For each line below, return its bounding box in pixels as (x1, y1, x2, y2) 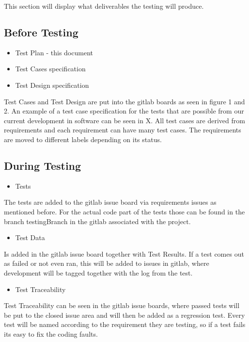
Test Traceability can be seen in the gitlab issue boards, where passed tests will (4, 300, 240, 310)
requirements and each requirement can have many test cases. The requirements (4, 125, 241, 135)
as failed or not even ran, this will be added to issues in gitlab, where (4, 258, 209, 268)
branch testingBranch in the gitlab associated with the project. (4, 216, 191, 226)
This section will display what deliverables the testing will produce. (4, 1, 204, 11)
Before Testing (4, 24, 78, 39)
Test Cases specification (15, 64, 86, 74)
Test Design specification (15, 80, 89, 90)
